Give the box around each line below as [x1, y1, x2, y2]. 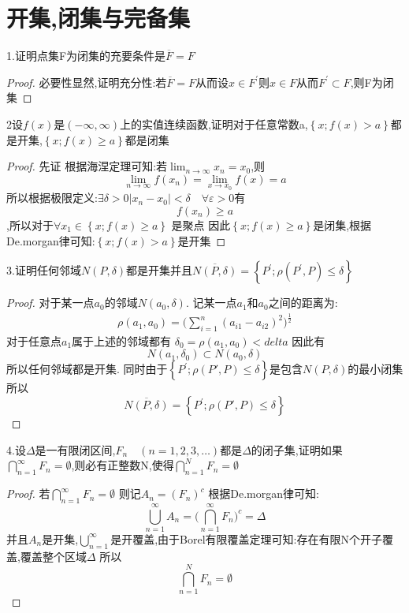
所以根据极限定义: [6, 189, 98, 206]
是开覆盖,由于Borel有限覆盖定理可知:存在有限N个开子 [110, 530, 382, 547]
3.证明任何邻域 [6, 262, 81, 278]
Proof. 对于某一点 [6, 294, 95, 311]
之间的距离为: [268, 294, 338, 311]
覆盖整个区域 [20, 548, 87, 564]
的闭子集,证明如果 [251, 441, 343, 458]
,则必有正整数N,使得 [71, 457, 174, 473]
